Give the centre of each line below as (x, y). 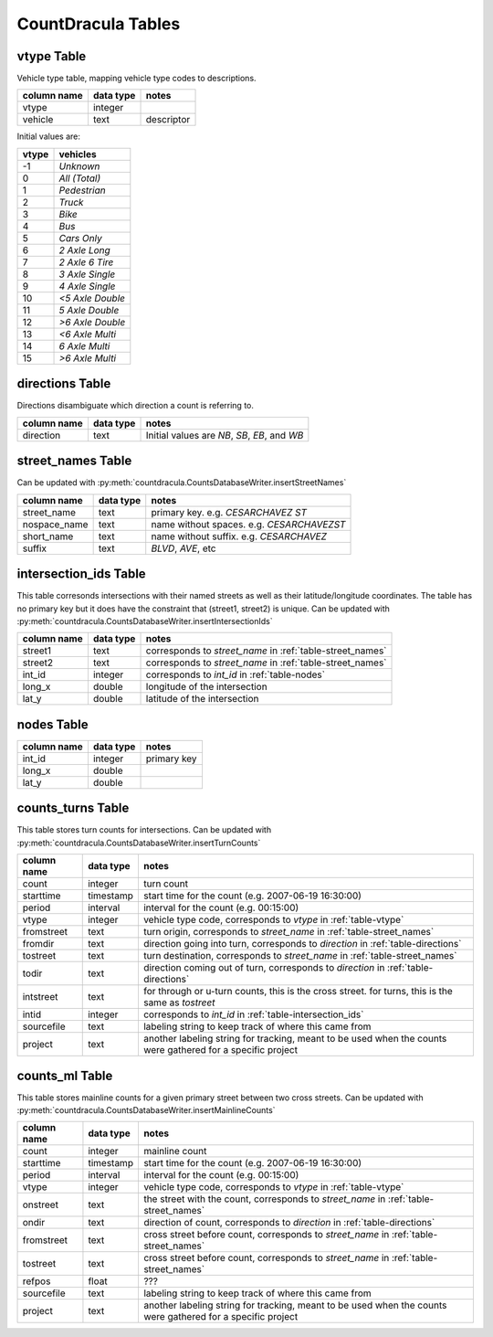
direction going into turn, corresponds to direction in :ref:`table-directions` (302, 944)
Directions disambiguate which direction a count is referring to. (136, 406)
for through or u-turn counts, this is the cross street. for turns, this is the (298, 992)
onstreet (41, 1204)
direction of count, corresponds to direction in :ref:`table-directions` (289, 1223)
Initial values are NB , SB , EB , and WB (225, 435)
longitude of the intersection (207, 687)
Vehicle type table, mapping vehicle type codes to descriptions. (136, 79)
